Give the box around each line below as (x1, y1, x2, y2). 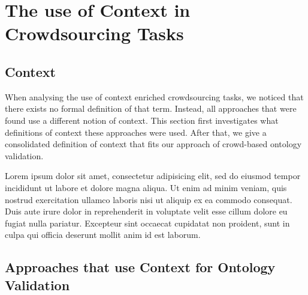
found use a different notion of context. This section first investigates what (5, 114, 279, 126)
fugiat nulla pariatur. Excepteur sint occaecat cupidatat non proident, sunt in (5, 216, 290, 229)
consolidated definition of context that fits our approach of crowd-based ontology (5, 138, 302, 150)
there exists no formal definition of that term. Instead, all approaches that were (5, 102, 297, 115)
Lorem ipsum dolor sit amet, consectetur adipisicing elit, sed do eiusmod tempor (5, 169, 301, 182)
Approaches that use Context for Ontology (5, 258, 276, 276)
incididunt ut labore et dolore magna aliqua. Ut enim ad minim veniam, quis (5, 181, 287, 193)
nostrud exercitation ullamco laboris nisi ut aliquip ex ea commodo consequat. (5, 193, 292, 205)
